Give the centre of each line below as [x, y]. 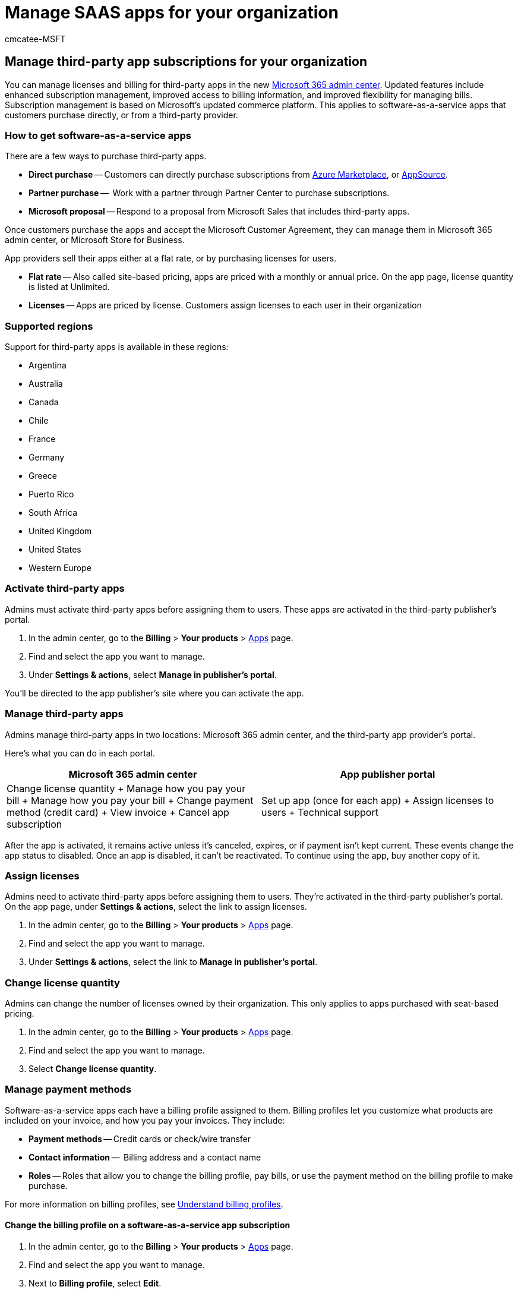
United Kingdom [60, 531]
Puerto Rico [51, 494]
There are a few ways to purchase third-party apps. [106, 156]
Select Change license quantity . [93, 1069]
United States [55, 550]
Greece [43, 476]
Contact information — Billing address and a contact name [145, 1157]
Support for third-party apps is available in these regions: [117, 347]
